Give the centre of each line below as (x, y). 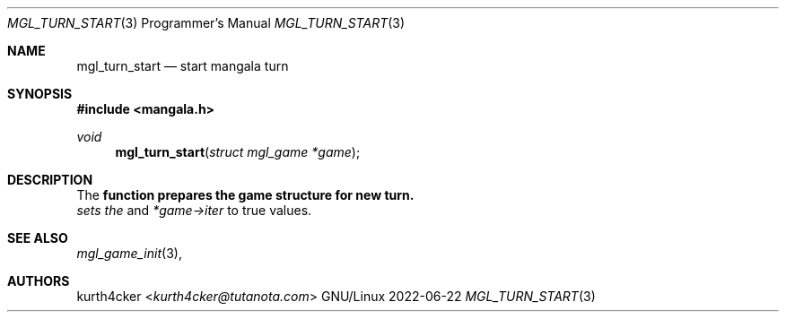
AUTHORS (39, 281)
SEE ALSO (38, 238)
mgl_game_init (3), (129, 253)
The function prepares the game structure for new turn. (245, 195)
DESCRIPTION (50, 180)
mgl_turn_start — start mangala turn (183, 66)
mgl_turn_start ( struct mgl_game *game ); (238, 152)
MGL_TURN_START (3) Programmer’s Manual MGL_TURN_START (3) (206, 23)
